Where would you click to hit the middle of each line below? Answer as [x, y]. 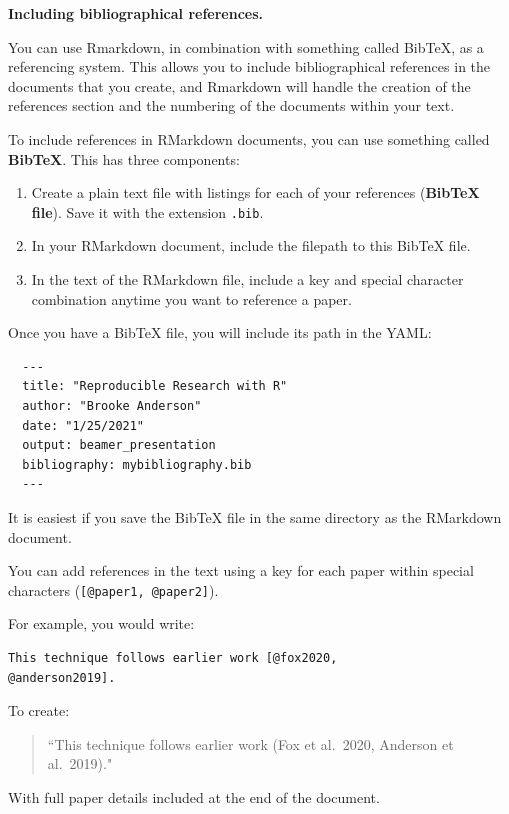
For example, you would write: [101, 623]
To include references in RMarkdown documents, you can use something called [249, 138]
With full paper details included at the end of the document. [194, 796]
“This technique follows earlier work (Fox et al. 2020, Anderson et [250, 743]
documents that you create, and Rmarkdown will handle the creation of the [239, 85]
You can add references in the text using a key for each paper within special [241, 570]
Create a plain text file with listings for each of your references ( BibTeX [255, 192]
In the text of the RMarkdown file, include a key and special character [247, 279]
